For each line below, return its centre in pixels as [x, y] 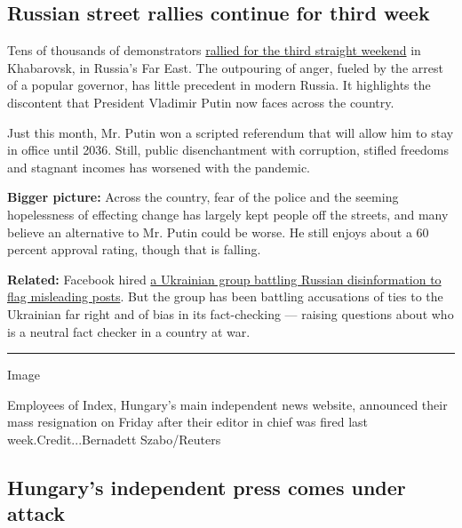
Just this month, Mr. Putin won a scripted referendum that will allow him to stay [231, 132]
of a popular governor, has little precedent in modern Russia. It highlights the [219, 85]
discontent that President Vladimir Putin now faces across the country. [201, 102]
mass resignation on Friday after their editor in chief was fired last [188, 422]
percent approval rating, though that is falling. [134, 249]
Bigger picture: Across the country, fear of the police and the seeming [203, 197]
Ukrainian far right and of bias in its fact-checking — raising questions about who [231, 313]
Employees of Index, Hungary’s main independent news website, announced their [227, 404]
